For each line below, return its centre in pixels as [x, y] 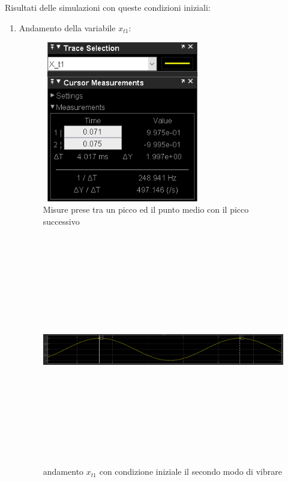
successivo [61, 221]
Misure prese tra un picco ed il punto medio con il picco [146, 209]
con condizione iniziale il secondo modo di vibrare [190, 471]
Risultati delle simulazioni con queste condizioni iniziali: [108, 7]
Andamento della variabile [67, 27]
